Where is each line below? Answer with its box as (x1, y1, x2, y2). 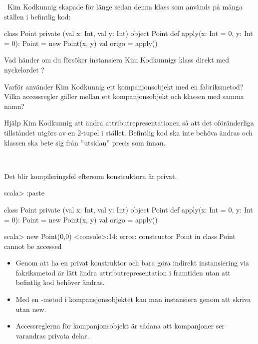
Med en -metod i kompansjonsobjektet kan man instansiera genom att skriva (15, 294, 251, 304)
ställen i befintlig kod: (4, 11, 71, 21)
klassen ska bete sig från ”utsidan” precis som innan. (4, 137, 166, 147)
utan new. (15, 303, 46, 314)
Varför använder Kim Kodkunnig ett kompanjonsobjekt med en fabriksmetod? (4, 81, 244, 91)
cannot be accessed (4, 240, 62, 251)
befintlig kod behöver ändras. (15, 277, 105, 287)
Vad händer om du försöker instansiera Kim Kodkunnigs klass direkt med (4, 54, 230, 65)
